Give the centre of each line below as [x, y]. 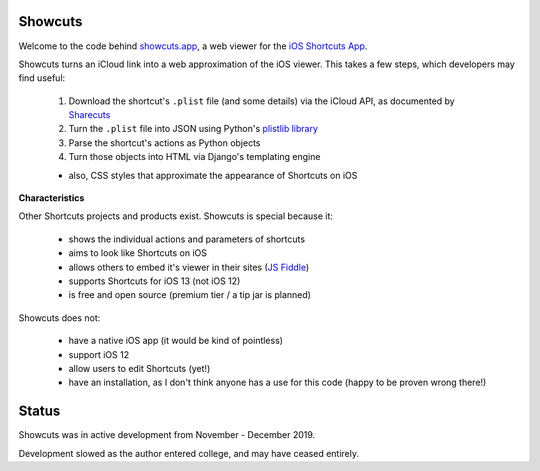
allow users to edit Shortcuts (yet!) [139, 368]
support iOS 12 [99, 354]
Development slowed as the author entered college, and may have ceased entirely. [189, 453]
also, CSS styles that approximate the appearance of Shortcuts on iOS [213, 175]
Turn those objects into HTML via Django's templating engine [194, 157]
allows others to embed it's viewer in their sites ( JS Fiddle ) [189, 267]
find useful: [42, 78]
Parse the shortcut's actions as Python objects [164, 142]
